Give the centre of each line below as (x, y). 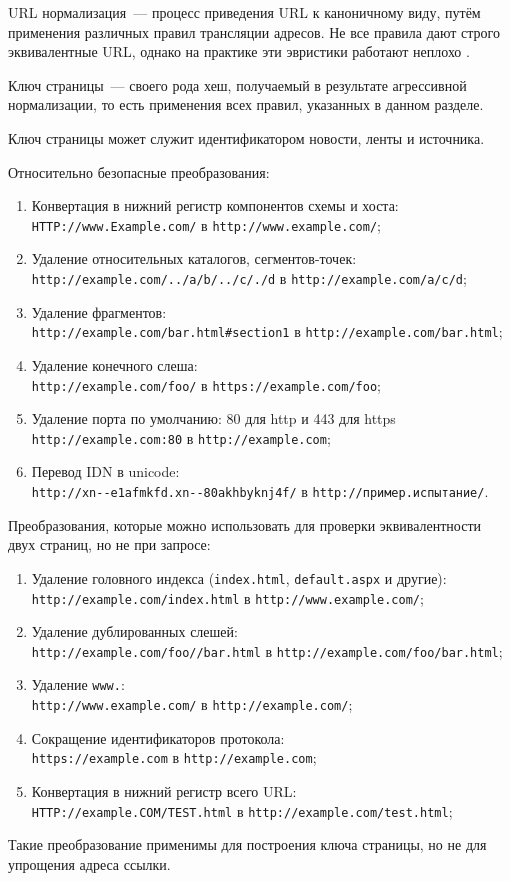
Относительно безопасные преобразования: (139, 171)
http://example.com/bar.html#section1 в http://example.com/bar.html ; (267, 331)
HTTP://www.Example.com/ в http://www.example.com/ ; (206, 224)
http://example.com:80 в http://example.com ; (181, 437)
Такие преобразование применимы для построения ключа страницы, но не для (247, 844)
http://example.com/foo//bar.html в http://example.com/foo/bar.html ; (267, 650)
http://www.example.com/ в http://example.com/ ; (192, 704)
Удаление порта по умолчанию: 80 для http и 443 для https (213, 418)
